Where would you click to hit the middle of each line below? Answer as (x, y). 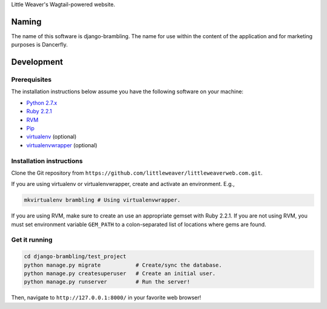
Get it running (32, 240)
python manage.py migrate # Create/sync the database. (123, 265)
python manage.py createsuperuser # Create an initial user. (120, 274)
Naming (26, 22)
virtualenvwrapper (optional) (62, 145)
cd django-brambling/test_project (75, 257)
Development (37, 62)
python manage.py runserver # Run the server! (107, 282)
